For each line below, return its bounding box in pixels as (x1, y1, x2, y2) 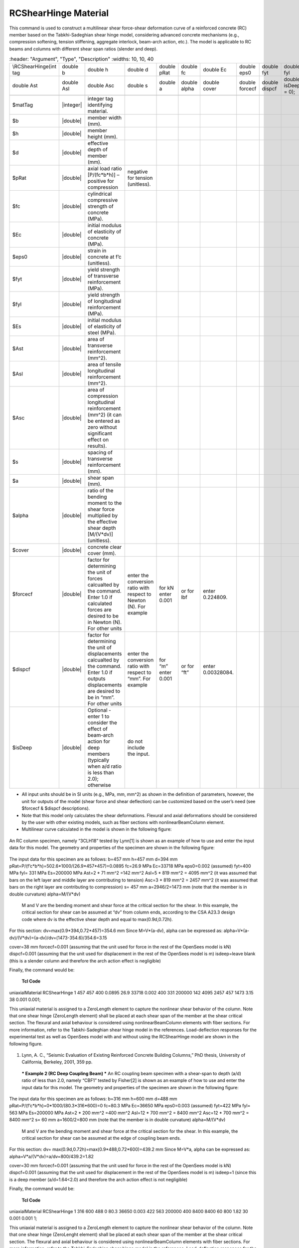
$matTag (12, 101, 33, 108)
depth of (87, 146, 108, 153)
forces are (87, 607, 112, 614)
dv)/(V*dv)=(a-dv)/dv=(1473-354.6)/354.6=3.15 (9, 935, 107, 940)
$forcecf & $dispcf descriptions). (21, 805, 90, 811)
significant (87, 430, 112, 437)
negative (127, 168, 148, 175)
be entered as (87, 417, 121, 424)
